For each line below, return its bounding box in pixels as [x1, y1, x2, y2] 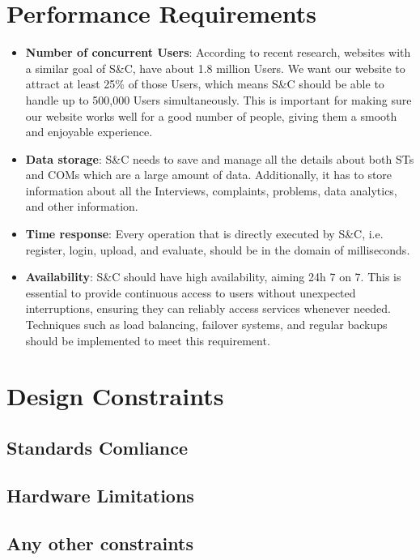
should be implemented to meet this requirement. [25, 331, 270, 348]
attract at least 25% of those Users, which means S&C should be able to [25, 75, 384, 92]
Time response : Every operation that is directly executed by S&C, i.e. [25, 225, 384, 242]
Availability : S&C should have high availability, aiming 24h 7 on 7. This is [25, 268, 401, 285]
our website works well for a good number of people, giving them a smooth [25, 107, 397, 124]
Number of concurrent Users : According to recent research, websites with [25, 44, 411, 61]
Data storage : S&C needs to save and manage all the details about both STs [25, 150, 414, 167]
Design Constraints [6, 379, 224, 413]
